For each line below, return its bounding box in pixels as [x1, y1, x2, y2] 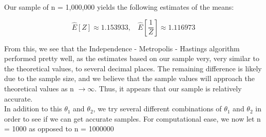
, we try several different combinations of [93, 103, 222, 114]
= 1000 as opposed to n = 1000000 [4, 123, 114, 134]
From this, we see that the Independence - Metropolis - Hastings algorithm [4, 43, 240, 53]
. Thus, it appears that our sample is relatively [94, 83, 242, 93]
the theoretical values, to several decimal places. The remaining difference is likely [4, 63, 262, 73]
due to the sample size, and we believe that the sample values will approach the [4, 73, 255, 84]
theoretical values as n [4, 83, 74, 93]
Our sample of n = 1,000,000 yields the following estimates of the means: [4, 2, 234, 12]
